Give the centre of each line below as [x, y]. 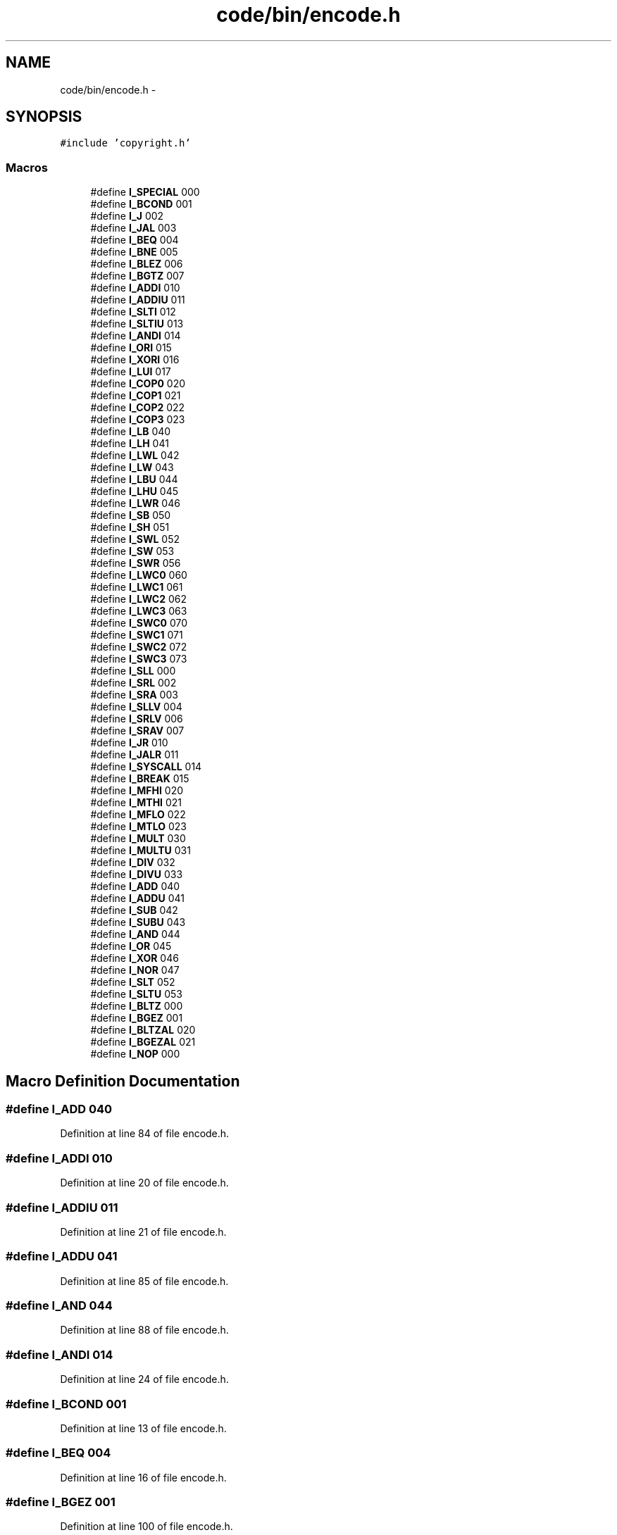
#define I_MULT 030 [138, 839]
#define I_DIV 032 [133, 863]
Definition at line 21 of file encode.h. [143, 1232]
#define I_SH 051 [130, 527]
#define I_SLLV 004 [136, 707]
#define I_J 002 [127, 216]
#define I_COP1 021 [136, 396]
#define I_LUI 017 [131, 372]
